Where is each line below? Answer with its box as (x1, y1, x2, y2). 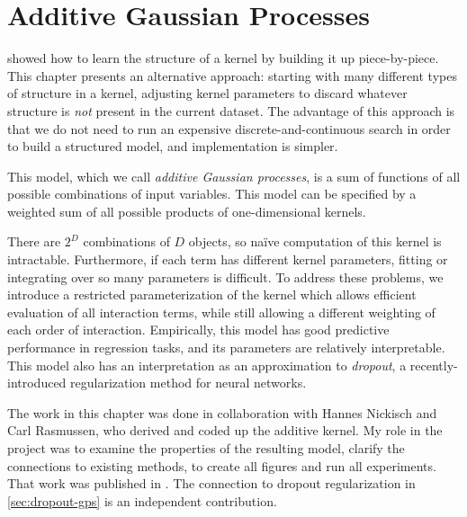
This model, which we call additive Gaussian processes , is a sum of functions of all (7, 166, 461, 185)
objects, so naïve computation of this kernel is (188, 232, 442, 251)
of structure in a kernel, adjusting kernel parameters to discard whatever (7, 84, 408, 103)
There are (7, 232, 61, 251)
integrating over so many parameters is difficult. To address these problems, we (7, 267, 444, 286)
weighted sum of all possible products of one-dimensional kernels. (7, 201, 366, 220)
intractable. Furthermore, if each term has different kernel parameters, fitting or (7, 250, 448, 269)
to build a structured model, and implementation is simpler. (7, 137, 338, 156)
